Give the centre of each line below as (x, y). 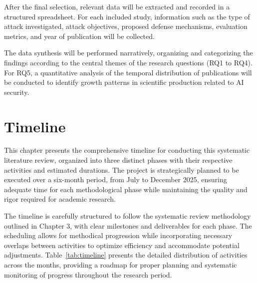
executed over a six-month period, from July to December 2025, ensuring (116, 179)
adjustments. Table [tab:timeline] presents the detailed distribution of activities (126, 255)
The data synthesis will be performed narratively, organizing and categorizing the (128, 53)
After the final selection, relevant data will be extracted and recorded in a (117, 6)
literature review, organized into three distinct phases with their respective (118, 160)
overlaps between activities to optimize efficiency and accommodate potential (122, 245)
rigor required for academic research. (60, 199)
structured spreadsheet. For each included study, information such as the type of (127, 16)
